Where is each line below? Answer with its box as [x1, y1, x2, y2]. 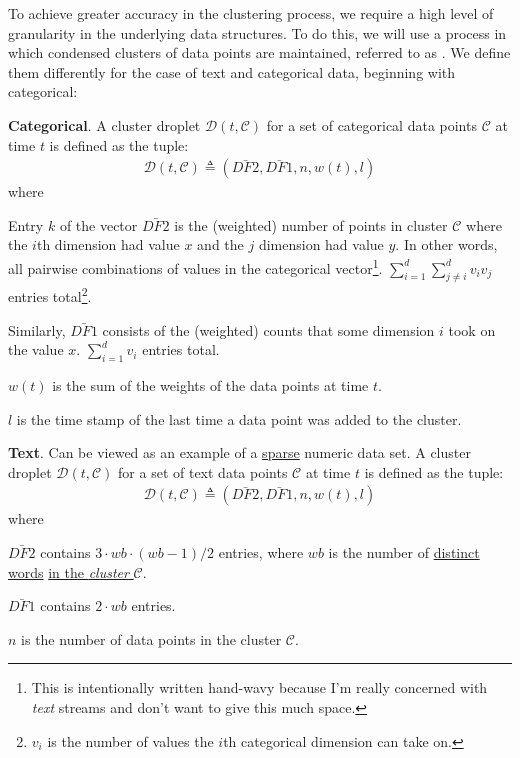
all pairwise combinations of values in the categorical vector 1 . [8, 254, 383, 278]
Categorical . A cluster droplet [8, 114, 201, 135]
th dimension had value [36, 234, 180, 255]
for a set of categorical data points [266, 114, 477, 135]
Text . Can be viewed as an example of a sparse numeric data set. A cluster [8, 442, 471, 463]
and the [197, 234, 244, 255]
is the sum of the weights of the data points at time [52, 375, 369, 396]
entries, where [218, 542, 304, 563]
